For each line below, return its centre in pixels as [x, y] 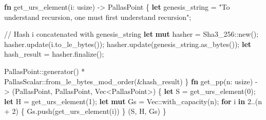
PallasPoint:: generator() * [45, 71]
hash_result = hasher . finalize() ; [54, 54]
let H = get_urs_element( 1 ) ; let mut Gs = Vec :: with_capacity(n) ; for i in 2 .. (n [133, 101]
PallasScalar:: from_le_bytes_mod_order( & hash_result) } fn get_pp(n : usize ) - [131, 81]
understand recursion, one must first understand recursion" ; [98, 17]
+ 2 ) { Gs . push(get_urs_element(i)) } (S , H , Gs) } [85, 111]
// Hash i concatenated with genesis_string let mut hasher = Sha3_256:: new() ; [131, 34]
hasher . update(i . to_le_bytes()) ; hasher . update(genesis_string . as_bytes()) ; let [128, 44]
